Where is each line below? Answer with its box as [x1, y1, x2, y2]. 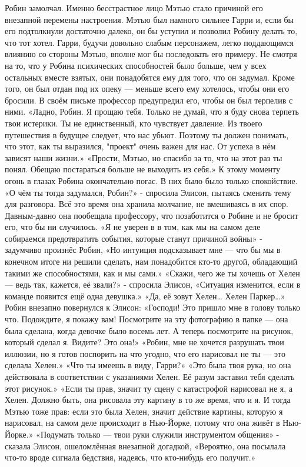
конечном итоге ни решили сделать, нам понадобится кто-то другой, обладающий [5, 255, 298, 268]
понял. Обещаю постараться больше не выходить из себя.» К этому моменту [5, 163, 280, 175]
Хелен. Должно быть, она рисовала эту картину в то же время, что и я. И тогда [5, 393, 291, 406]
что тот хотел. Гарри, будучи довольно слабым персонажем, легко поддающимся [5, 36, 294, 48]
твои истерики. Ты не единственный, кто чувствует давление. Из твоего [5, 116, 262, 129]
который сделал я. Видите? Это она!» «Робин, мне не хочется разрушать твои [5, 336, 284, 348]
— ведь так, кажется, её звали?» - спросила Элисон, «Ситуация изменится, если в [5, 278, 301, 291]
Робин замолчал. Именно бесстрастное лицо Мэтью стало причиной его [5, 2, 263, 14]
